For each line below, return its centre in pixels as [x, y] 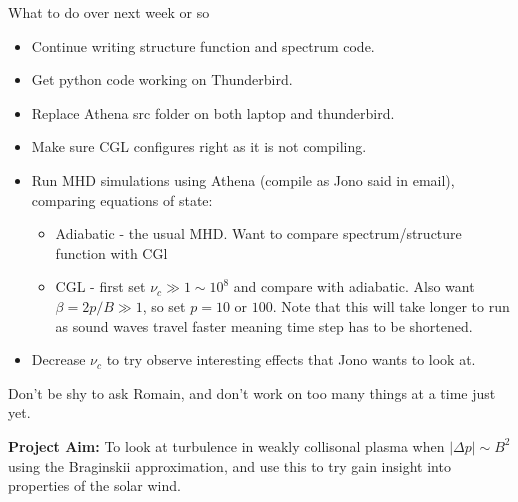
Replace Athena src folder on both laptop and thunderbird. [213, 112]
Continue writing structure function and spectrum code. [203, 45]
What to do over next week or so [109, 12]
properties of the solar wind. [94, 485]
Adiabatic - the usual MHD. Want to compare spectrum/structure [258, 233]
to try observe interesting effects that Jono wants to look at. [291, 359]
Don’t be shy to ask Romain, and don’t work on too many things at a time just [252, 392]
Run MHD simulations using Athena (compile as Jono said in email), [243, 179]
